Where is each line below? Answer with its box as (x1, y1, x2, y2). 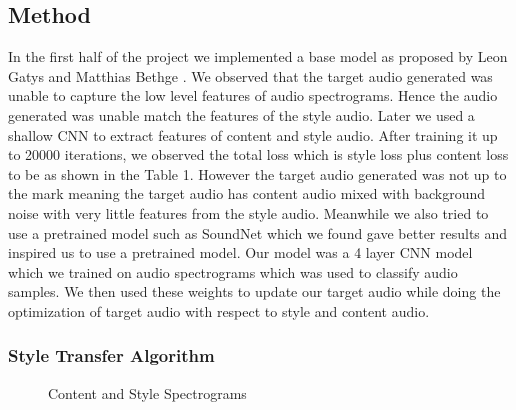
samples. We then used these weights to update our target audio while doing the (8, 281, 501, 302)
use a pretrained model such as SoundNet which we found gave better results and (8, 222, 508, 243)
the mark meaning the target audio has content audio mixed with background (8, 183, 485, 204)
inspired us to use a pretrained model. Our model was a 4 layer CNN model (8, 242, 473, 263)
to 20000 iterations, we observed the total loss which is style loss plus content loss (8, 144, 509, 165)
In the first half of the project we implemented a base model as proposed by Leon (8, 46, 508, 67)
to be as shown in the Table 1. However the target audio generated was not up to (8, 163, 507, 184)
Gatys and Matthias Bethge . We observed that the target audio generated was (8, 65, 493, 86)
